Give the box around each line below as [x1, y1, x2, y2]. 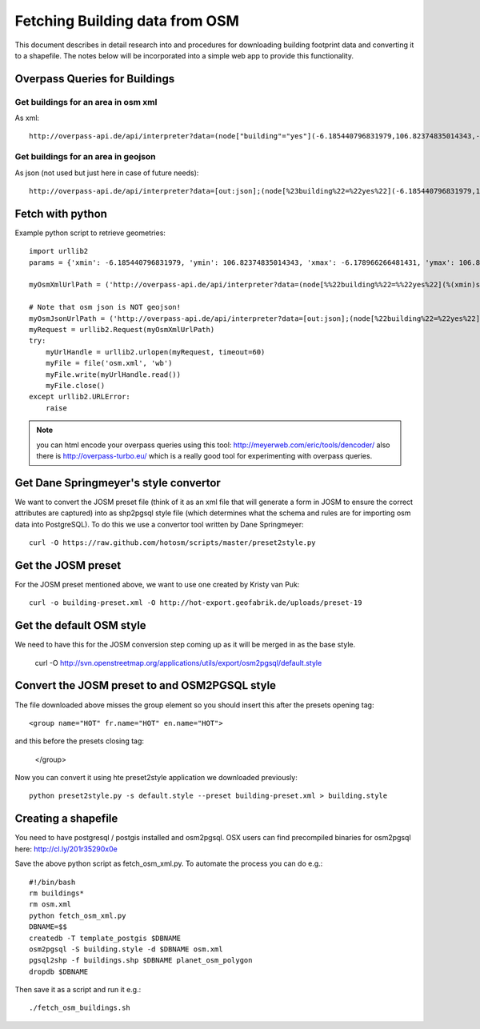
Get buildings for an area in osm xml [14, 96, 158, 107]
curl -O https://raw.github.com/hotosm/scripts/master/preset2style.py [29, 539, 316, 547]
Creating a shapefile [14, 812, 118, 826]
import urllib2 [29, 246, 89, 256]
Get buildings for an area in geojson [14, 151, 156, 162]
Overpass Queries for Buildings [14, 72, 175, 86]
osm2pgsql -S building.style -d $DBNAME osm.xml [29, 944, 223, 954]
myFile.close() [45, 381, 106, 390]
